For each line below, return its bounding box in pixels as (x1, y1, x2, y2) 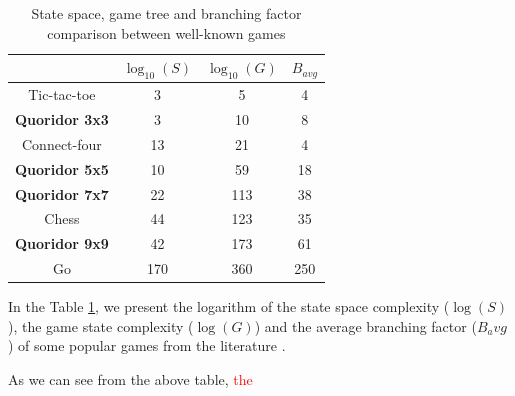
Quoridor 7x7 (15, 183, 109, 204)
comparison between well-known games (47, 22, 286, 43)
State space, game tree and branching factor (31, 3, 302, 23)
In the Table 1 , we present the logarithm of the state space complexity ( (8, 296, 450, 317)
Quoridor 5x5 (15, 158, 109, 179)
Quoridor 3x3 (15, 109, 109, 130)
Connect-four (22, 133, 102, 154)
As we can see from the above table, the (8, 369, 253, 390)
